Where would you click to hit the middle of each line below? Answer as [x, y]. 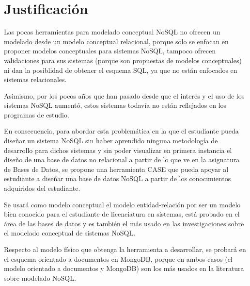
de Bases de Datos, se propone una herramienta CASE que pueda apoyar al [116, 169]
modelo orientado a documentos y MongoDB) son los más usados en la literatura [124, 268]
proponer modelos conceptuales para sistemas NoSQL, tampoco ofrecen [110, 51]
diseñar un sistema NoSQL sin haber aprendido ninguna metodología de [111, 141]
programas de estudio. [37, 114]
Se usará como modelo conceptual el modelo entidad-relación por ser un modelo [122, 204]
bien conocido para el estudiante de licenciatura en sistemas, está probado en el [122, 214]
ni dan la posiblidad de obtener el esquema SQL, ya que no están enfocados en [121, 70]
